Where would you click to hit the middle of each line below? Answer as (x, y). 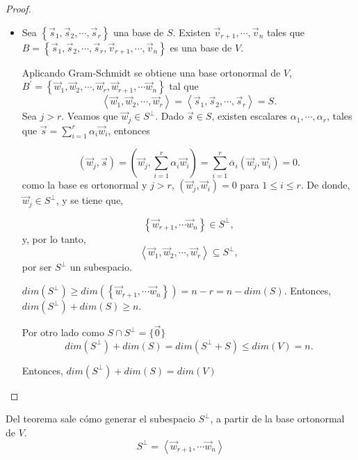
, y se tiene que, (90, 200)
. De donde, (325, 185)
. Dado (170, 116)
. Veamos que (90, 116)
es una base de (201, 47)
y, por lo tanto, (54, 238)
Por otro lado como (63, 332)
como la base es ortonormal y (84, 185)
